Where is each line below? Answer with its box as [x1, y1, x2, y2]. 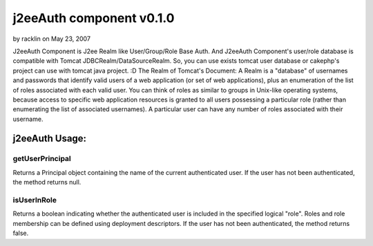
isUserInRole [12, 195, 57, 205]
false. [12, 229, 29, 238]
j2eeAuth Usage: [12, 133, 86, 144]
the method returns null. [12, 178, 82, 187]
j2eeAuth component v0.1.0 [12, 10, 175, 26]
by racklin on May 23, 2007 [12, 35, 91, 43]
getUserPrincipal [12, 154, 72, 164]
